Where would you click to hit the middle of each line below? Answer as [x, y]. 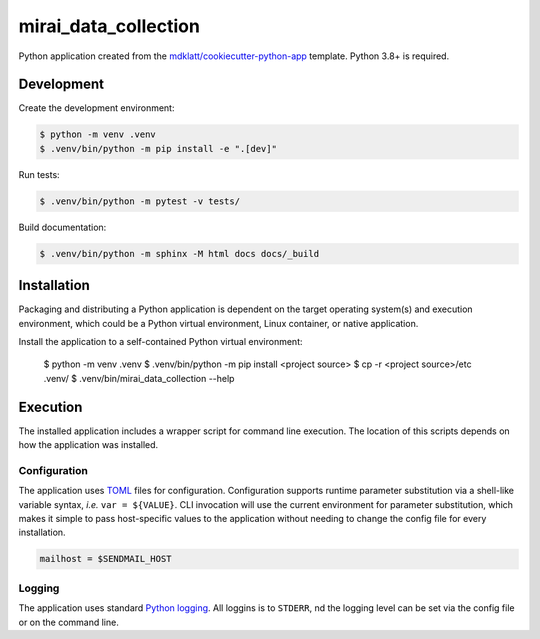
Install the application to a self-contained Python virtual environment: [160, 342]
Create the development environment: [96, 108]
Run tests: [39, 174]
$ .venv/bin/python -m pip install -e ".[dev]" [158, 148]
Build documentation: [62, 227]
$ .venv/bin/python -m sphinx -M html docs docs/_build [179, 253]
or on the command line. [68, 622]
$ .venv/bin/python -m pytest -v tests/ [139, 201]
